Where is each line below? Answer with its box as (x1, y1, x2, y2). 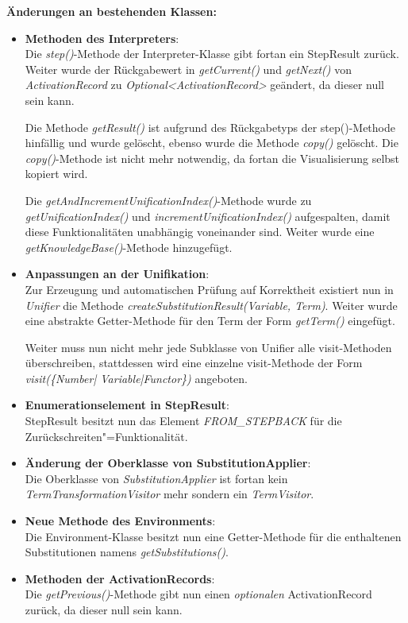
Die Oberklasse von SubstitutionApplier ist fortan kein (25, 470, 288, 486)
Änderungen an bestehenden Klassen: (6, 3, 217, 19)
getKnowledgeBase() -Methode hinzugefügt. (25, 238, 233, 255)
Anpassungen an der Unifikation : (25, 265, 210, 282)
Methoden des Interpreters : (25, 29, 179, 46)
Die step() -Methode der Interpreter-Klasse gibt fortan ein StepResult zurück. (25, 45, 399, 62)
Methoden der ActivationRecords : (25, 570, 215, 586)
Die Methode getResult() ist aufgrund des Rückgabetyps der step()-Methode (25, 118, 395, 135)
